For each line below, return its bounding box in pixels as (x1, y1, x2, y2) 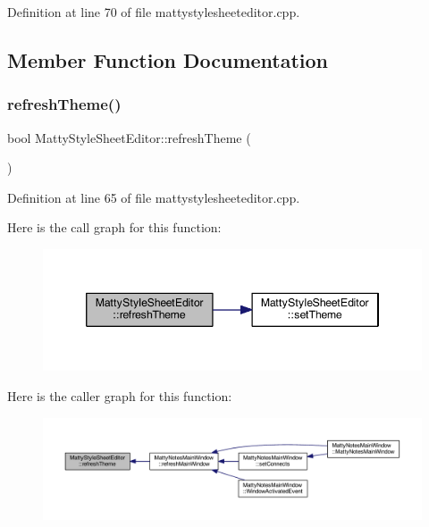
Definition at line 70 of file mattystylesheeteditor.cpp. (7, 3, 300, 21)
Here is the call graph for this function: (7, 218, 222, 237)
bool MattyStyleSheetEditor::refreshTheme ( (7, 128, 251, 146)
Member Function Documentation (7, 46, 329, 73)
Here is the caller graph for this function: (7, 386, 232, 405)
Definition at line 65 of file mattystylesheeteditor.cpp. (7, 188, 300, 206)
